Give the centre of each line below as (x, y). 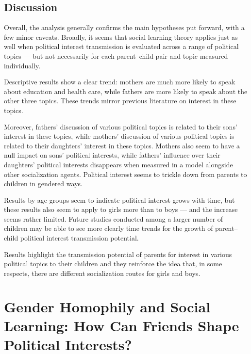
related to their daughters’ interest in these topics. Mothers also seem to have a (122, 145)
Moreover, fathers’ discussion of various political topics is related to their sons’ (121, 126)
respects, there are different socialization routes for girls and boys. (102, 273)
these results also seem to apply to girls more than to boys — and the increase (121, 209)
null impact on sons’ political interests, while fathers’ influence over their (112, 155)
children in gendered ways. (43, 184)
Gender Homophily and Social (107, 306)
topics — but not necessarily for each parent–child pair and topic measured (116, 56)
